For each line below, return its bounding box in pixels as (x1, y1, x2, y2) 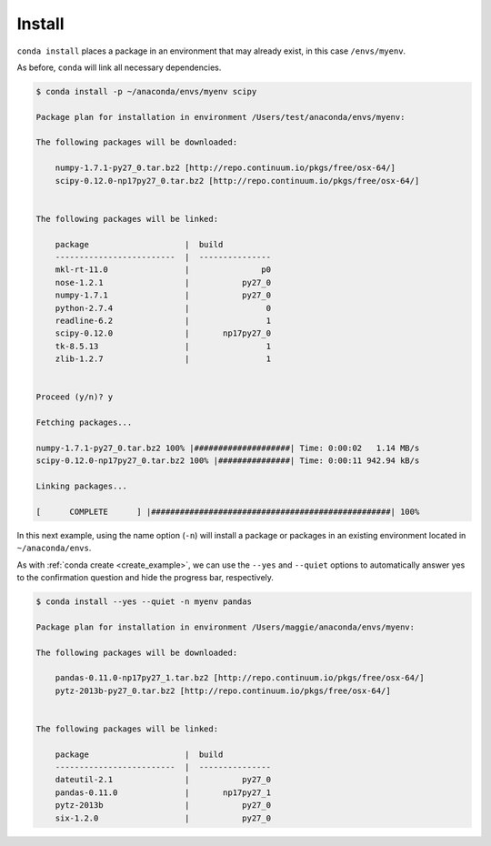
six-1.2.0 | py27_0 (55, 812, 272, 823)
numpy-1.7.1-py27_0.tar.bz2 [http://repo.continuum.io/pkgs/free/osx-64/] (55, 163, 396, 173)
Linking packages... (35, 481, 127, 491)
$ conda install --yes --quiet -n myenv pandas (35, 596, 252, 607)
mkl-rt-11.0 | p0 (55, 265, 272, 275)
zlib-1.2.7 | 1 (55, 354, 272, 364)
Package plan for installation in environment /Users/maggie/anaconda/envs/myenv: (35, 621, 416, 632)
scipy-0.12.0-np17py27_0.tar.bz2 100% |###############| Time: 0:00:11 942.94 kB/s (35, 456, 420, 466)
